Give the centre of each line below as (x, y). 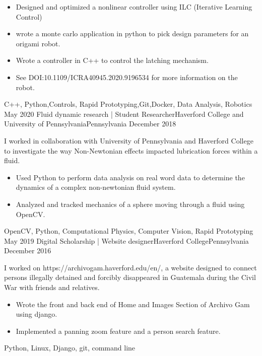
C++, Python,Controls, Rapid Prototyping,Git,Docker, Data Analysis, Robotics (128, 104)
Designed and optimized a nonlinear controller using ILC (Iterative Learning (134, 7)
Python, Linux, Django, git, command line (70, 348)
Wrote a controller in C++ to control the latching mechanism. (112, 60)
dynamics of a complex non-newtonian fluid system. (96, 187)
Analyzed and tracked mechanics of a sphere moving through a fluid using (130, 204)
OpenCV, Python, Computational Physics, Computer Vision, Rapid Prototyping (129, 231)
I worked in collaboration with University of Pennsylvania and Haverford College (129, 140)
